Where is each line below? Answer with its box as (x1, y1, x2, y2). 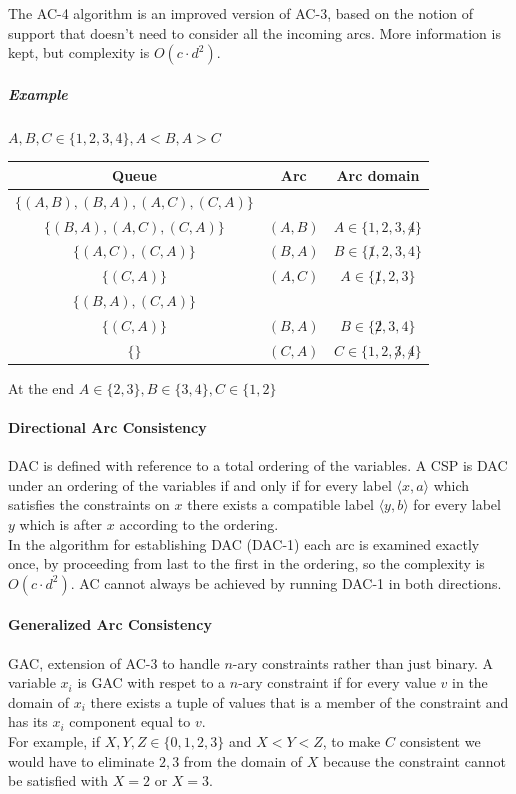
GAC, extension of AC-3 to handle (8, 652, 220, 673)
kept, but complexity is (8, 42, 150, 63)
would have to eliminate (8, 750, 155, 771)
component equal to (69, 711, 191, 732)
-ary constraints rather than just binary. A (232, 652, 494, 673)
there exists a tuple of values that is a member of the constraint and (90, 691, 509, 712)
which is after (19, 514, 103, 535)
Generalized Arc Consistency (8, 614, 212, 635)
